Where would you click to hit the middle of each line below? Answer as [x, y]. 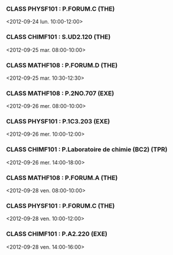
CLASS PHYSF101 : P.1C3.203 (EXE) [58, 122]
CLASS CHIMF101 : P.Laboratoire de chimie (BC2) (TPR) [87, 149]
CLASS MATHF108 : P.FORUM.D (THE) [62, 65]
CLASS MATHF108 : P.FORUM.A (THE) [62, 178]
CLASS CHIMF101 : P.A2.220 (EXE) [57, 234]
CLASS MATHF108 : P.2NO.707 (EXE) [60, 93]
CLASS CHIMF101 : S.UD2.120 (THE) [58, 37]
